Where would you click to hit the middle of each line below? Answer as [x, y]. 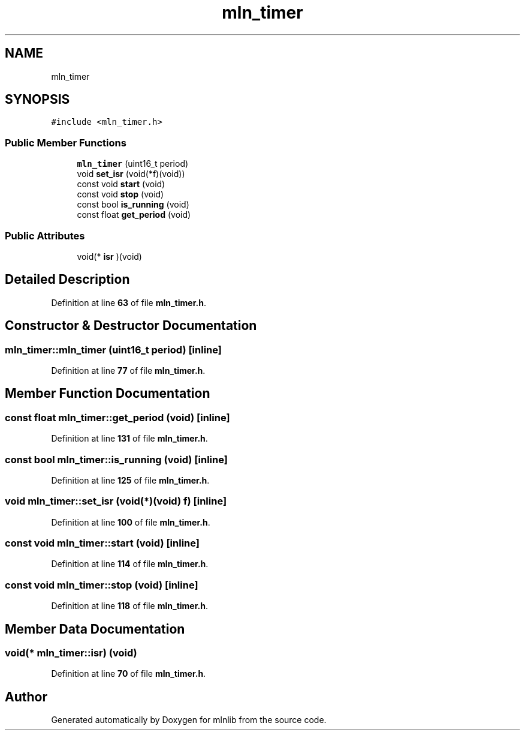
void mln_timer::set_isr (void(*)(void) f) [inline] [116, 501]
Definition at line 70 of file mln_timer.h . [129, 674]
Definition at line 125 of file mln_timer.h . [130, 480]
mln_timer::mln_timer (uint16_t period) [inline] [113, 349]
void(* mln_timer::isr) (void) [71, 653]
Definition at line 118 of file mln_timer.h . [129, 606]
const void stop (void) [120, 194]
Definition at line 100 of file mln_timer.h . [131, 522]
